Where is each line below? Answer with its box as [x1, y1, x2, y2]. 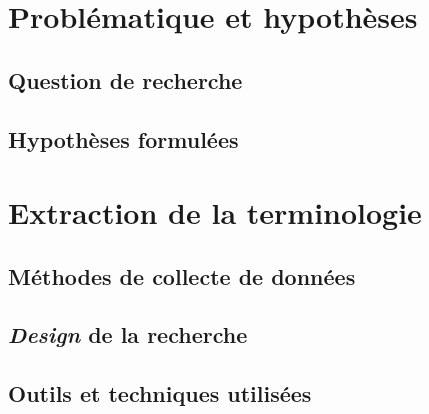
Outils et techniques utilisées [8, 378, 312, 409]
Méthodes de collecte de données [8, 260, 356, 291]
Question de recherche [8, 64, 243, 95]
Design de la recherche [8, 319, 248, 350]
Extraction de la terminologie [8, 192, 422, 233]
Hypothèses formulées [8, 123, 239, 154]
